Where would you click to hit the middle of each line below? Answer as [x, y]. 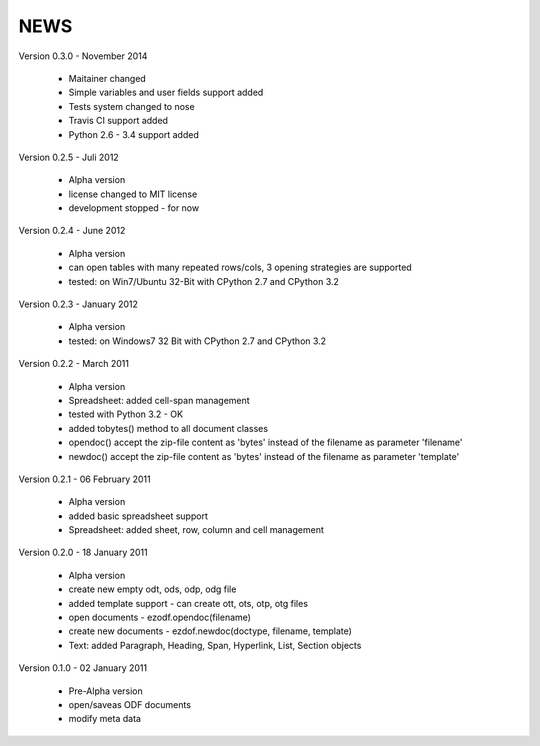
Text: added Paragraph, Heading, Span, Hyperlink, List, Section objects [215, 645]
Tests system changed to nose [131, 106]
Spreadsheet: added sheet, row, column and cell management [196, 530]
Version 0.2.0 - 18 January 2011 [83, 552]
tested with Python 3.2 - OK [126, 414]
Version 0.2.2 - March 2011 [74, 364]
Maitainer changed [107, 78]
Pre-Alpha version [106, 691]
